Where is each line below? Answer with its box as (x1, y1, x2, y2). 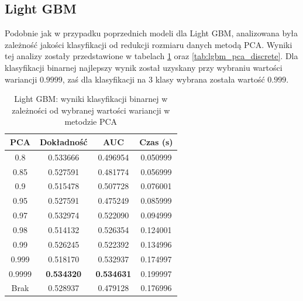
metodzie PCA (64, 115, 118, 128)
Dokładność (39, 135, 88, 148)
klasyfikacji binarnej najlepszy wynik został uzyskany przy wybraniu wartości (5, 61, 283, 73)
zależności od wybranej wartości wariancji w (12, 104, 170, 116)
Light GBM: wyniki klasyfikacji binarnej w (14, 93, 168, 105)
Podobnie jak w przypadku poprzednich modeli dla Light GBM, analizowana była (5, 27, 298, 39)
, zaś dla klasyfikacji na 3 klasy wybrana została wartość (62, 73, 265, 85)
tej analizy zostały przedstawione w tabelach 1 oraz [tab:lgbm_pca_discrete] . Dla (5, 50, 298, 62)
